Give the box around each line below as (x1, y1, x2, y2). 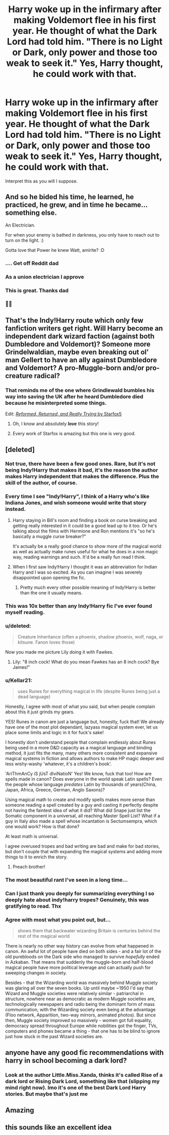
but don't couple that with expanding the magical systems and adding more (5, 849, 162, 855)
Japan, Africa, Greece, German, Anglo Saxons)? (5, 787, 105, 793)
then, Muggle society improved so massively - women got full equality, (5, 1017, 152, 1024)
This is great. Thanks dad (5, 287, 69, 294)
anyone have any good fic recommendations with (5, 1048, 164, 1057)
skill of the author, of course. (5, 479, 77, 486)
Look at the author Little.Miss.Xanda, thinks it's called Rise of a (5, 1071, 163, 1078)
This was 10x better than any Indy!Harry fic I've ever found (5, 602, 152, 609)
